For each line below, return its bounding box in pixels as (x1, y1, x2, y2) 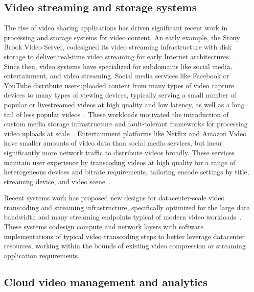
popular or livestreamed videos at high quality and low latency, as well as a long (4, 99, 245, 109)
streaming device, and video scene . (4, 176, 111, 186)
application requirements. (4, 250, 80, 260)
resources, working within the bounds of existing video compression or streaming (4, 241, 246, 251)
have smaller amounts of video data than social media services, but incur (4, 138, 223, 148)
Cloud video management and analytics (4, 274, 208, 289)
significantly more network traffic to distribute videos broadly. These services (4, 147, 234, 157)
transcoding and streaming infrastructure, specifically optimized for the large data (4, 202, 250, 212)
